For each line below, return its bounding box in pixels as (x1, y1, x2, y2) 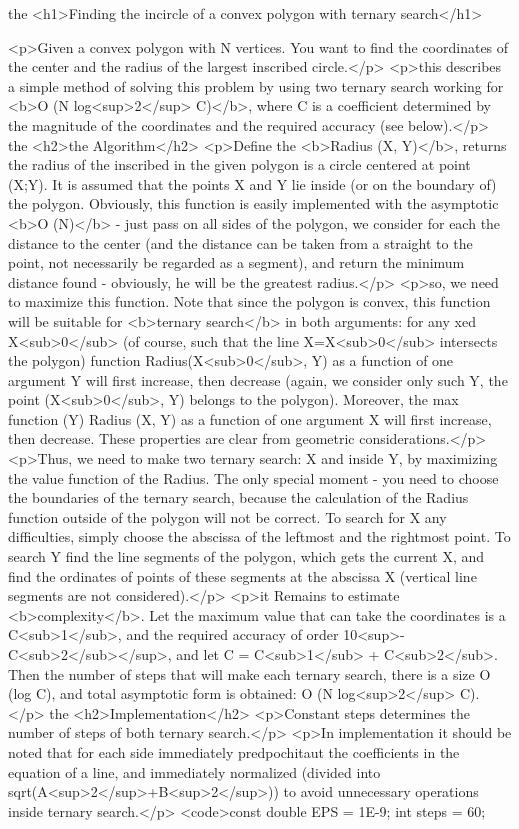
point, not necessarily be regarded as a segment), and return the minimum (8, 252, 465, 273)
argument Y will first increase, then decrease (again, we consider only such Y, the (8, 369, 508, 390)
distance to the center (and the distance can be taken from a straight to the (8, 232, 473, 253)
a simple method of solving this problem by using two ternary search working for (8, 75, 504, 96)
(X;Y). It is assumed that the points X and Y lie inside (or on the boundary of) (8, 173, 497, 194)
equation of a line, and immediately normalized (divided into (8, 761, 381, 782)
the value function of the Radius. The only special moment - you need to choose (8, 467, 499, 488)
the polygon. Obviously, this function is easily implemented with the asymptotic (8, 193, 499, 214)
